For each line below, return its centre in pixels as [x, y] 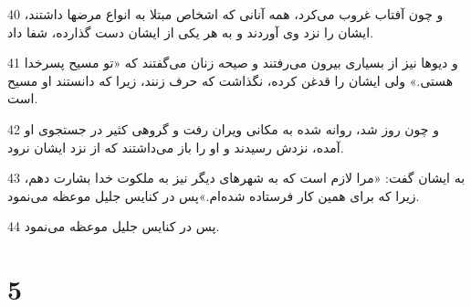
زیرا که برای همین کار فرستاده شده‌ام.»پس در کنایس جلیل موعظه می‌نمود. [214, 195]
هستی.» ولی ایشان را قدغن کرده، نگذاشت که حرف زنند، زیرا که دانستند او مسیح [230, 80]
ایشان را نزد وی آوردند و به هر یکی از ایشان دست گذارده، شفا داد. [191, 32]
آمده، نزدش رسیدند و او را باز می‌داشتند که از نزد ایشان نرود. [176, 147]
